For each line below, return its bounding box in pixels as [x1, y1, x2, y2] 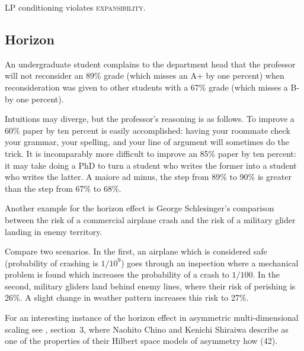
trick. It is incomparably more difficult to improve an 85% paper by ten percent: [5, 147, 296, 159]
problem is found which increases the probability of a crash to [5, 268, 229, 281]
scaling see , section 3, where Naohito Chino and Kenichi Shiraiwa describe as [5, 323, 289, 335]
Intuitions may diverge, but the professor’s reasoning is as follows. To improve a [5, 112, 295, 125]
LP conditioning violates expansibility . [5, 1, 146, 13]
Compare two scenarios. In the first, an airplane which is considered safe [5, 245, 267, 257]
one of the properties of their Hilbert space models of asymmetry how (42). [5, 334, 278, 347]
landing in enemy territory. [5, 225, 103, 237]
